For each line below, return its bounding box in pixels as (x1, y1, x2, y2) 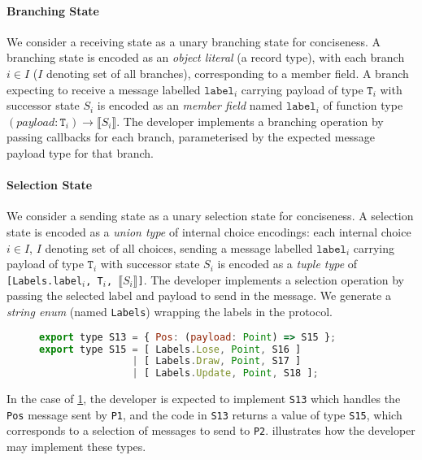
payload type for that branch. (7, 144, 154, 161)
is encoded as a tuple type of (217, 255, 358, 272)
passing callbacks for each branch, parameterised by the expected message (7, 128, 375, 145)
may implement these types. (7, 438, 146, 455)
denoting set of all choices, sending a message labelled (45, 239, 313, 256)
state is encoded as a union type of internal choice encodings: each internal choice (7, 223, 411, 240)
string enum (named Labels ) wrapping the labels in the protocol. (7, 302, 333, 319)
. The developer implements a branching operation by (116, 112, 384, 129)
